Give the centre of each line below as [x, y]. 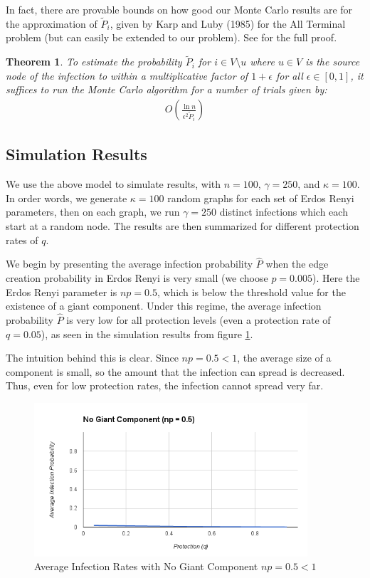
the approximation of [52, 23]
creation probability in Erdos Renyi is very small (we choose [137, 278]
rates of [22, 240]
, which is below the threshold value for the [251, 291]
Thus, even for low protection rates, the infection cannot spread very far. [165, 385]
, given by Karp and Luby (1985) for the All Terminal [228, 23]
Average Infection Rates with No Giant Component [146, 566]
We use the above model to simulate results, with [113, 184]
